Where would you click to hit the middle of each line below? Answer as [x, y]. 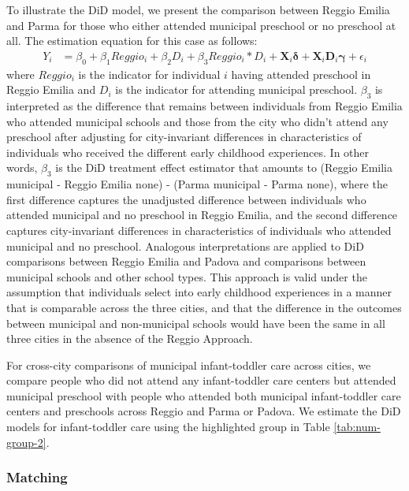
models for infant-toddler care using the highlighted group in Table [168, 427]
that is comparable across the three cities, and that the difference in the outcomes [204, 307]
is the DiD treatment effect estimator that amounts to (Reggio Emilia [224, 167]
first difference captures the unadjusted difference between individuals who [186, 199]
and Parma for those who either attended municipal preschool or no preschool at [201, 25]
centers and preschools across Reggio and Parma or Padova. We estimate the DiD [204, 411]
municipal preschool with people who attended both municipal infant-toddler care [204, 395]
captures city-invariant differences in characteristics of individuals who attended [199, 230]
